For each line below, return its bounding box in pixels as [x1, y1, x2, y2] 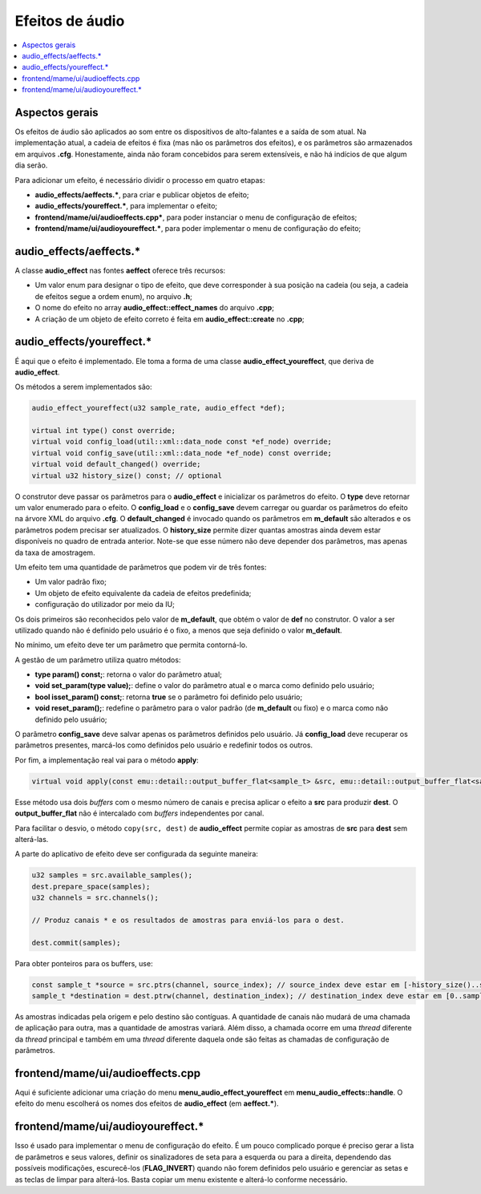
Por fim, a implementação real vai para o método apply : [14, 755, 200, 765]
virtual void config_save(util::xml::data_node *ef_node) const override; [31, 448, 333, 457]
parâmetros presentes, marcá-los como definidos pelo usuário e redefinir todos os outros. [14, 740, 313, 750]
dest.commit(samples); [31, 938, 121, 947]
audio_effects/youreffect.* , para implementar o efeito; [34, 201, 218, 211]
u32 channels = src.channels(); [31, 893, 160, 902]
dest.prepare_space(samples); [31, 882, 151, 891]
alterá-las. [14, 834, 49, 844]
